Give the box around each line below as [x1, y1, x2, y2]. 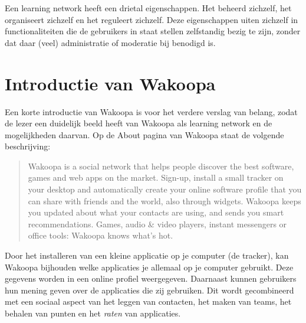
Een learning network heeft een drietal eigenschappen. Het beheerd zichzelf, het [5, 2, 292, 14]
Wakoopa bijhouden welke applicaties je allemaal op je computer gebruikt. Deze [5, 260, 294, 273]
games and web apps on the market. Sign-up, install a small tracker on [28, 171, 284, 184]
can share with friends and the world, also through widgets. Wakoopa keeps [28, 194, 301, 207]
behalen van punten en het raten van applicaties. [5, 307, 181, 319]
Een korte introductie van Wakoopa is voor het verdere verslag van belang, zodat [5, 105, 298, 118]
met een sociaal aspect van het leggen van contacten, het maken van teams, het [5, 295, 292, 308]
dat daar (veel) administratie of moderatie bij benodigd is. [5, 36, 216, 48]
